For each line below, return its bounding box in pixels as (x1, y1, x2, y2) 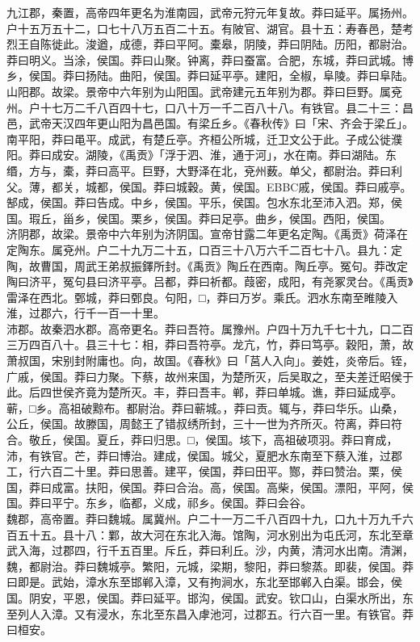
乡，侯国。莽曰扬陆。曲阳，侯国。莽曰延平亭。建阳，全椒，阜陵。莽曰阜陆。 (6, 67, 414, 84)
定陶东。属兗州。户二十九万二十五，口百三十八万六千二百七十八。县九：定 (6, 241, 402, 258)
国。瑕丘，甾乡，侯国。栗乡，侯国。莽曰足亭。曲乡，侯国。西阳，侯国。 (6, 209, 391, 226)
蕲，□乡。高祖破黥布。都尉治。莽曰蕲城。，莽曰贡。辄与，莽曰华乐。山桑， (6, 399, 404, 416)
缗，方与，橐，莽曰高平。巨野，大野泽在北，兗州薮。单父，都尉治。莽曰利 (6, 162, 402, 178)
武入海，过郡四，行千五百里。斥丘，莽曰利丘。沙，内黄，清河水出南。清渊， (6, 542, 414, 559)
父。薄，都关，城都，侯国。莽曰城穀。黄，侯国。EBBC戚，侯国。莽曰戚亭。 (6, 178, 412, 195)
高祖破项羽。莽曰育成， (273, 431, 398, 448)
